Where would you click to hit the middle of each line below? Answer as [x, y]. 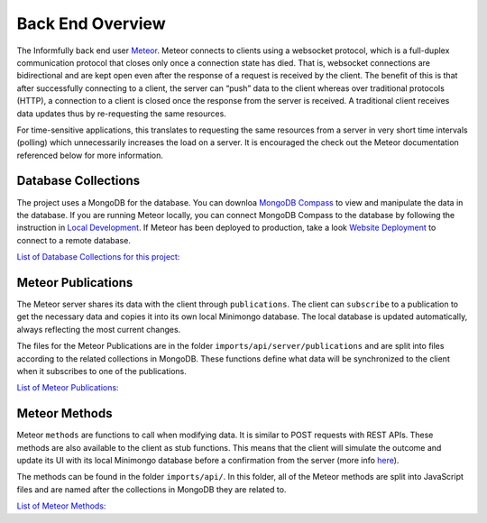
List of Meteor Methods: [61, 506]
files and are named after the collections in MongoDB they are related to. [152, 489]
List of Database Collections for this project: [98, 257]
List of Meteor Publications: [68, 388]
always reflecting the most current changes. [99, 329]
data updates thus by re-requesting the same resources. [122, 114]
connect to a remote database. [74, 240]
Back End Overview [91, 23]
